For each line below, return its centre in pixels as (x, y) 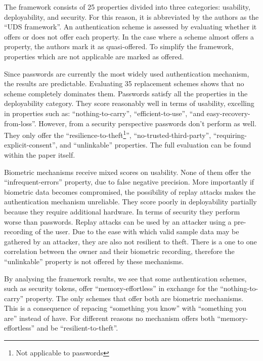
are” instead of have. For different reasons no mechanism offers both (109, 318)
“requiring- (230, 135)
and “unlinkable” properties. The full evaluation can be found (156, 145)
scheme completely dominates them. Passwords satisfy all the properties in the (126, 93)
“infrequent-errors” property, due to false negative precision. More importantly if (129, 182)
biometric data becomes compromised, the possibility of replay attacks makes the (130, 191)
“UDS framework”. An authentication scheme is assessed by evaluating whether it (130, 27)
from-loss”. (20, 123)
